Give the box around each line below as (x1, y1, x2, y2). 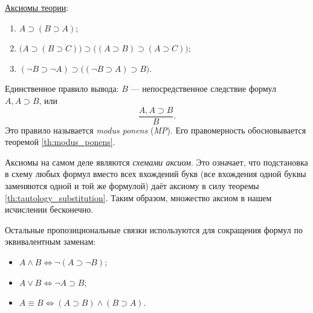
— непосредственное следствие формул (131, 82, 276, 95)
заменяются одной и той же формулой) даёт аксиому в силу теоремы (5, 179, 259, 192)
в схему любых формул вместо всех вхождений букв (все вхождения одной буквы (5, 167, 306, 180)
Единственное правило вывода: (5, 82, 119, 95)
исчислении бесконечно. (5, 203, 94, 216)
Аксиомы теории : (5, 1, 69, 13)
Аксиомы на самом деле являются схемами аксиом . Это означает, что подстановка (5, 155, 308, 168)
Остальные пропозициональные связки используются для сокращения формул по (5, 223, 303, 236)
